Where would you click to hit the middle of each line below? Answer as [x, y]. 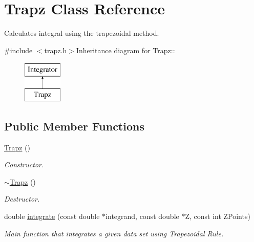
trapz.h [56, 50]
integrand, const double [142, 216]
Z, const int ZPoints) [218, 216]
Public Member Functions [74, 126]
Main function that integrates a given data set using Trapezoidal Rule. [114, 233]
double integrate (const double [52, 216]
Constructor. [24, 164]
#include [18, 50]
